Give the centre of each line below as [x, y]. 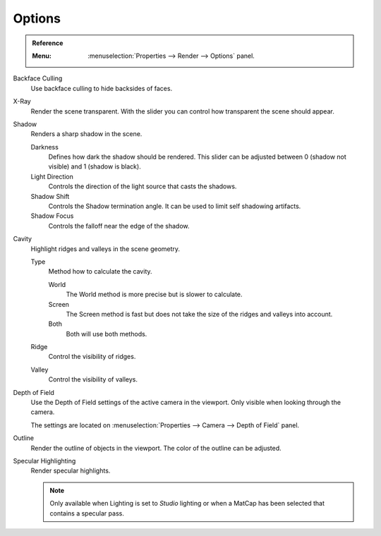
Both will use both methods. [107, 334]
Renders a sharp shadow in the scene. [86, 134]
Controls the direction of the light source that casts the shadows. [143, 186]
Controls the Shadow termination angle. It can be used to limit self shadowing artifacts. [175, 206]
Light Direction [52, 176]
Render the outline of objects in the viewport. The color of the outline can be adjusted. [156, 448]
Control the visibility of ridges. [92, 357]
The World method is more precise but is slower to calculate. [154, 294]
